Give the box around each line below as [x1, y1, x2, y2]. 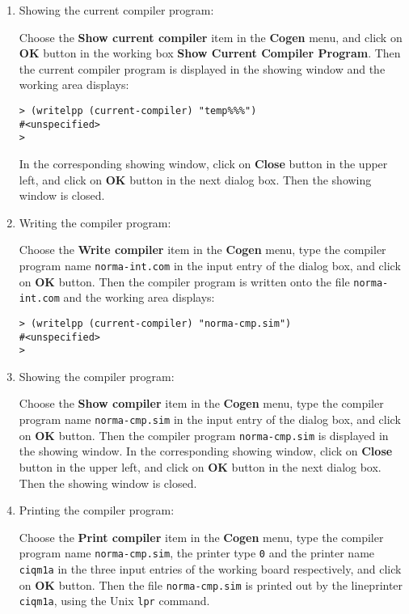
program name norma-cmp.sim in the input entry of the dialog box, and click [19, 411, 401, 428]
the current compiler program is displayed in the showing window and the [19, 60, 386, 77]
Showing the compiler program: [19, 367, 175, 384]
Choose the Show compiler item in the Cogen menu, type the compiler [19, 395, 384, 412]
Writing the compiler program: [19, 214, 171, 231]
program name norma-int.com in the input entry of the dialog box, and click [19, 256, 401, 273]
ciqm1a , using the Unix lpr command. [19, 592, 210, 609]
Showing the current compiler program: [19, 2, 214, 18]
